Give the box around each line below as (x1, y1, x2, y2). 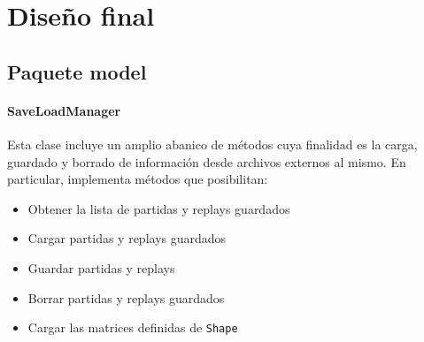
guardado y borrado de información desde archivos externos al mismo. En (7, 152, 406, 171)
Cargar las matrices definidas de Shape (27, 318, 238, 337)
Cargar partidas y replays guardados (27, 229, 227, 247)
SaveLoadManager (7, 101, 121, 119)
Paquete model (7, 57, 147, 85)
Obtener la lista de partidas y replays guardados (27, 199, 290, 217)
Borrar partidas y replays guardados (27, 288, 225, 307)
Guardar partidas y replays (27, 258, 175, 277)
